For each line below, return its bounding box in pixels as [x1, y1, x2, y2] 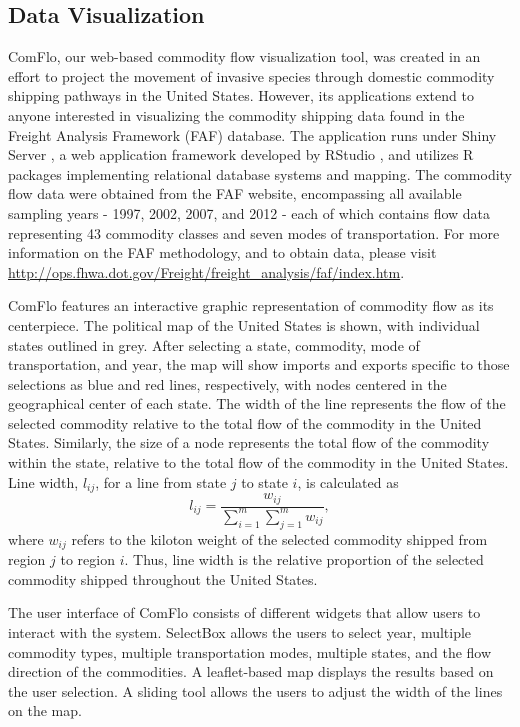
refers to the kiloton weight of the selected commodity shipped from [71, 528, 488, 549]
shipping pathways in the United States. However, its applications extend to [8, 85, 474, 106]
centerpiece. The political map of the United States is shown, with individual [8, 314, 480, 335]
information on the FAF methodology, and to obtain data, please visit [8, 242, 437, 263]
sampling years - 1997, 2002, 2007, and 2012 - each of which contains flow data [8, 202, 491, 223]
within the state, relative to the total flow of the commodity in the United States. [8, 452, 509, 473]
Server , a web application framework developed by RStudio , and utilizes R [8, 144, 474, 165]
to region [60, 549, 115, 570]
